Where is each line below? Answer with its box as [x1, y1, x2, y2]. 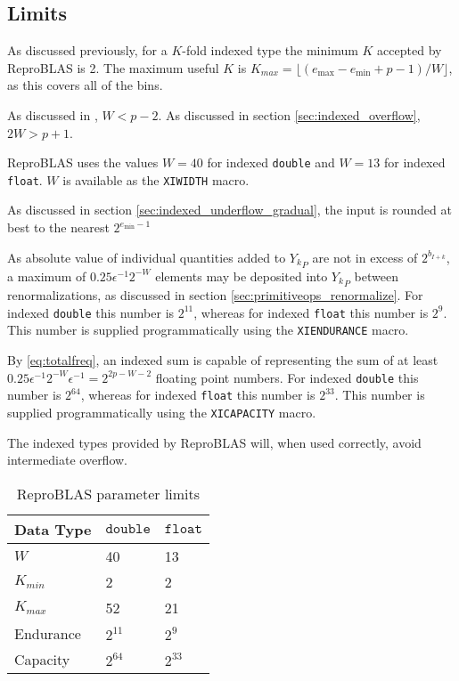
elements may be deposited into [155, 266, 328, 285]
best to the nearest [7, 218, 110, 237]
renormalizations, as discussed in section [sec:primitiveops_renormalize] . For [7, 286, 423, 304]
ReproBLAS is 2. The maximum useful [7, 58, 219, 77]
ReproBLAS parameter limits [16, 482, 201, 504]
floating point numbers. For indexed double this [155, 368, 419, 386]
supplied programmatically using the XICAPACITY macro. [7, 402, 316, 421]
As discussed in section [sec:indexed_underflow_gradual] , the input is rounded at [7, 200, 452, 219]
